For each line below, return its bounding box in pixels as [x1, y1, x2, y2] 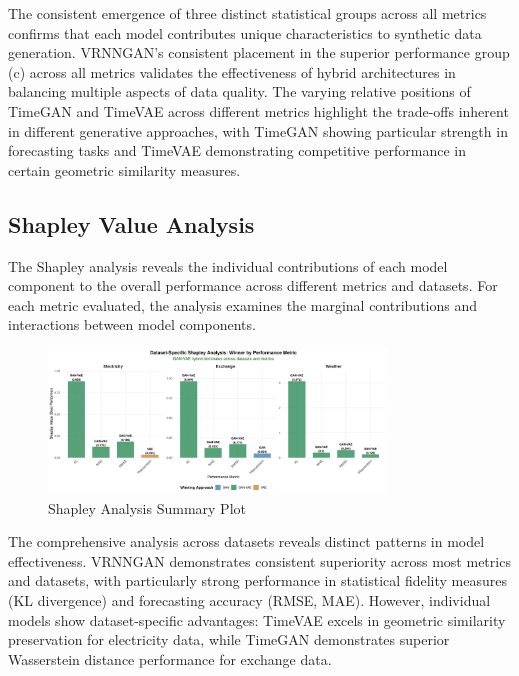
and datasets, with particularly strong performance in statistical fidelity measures [8, 570, 507, 591]
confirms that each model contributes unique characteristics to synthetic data [8, 22, 482, 43]
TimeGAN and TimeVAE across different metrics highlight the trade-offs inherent [8, 100, 509, 121]
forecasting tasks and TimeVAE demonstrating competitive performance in [8, 140, 466, 161]
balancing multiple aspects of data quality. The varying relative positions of [8, 81, 471, 102]
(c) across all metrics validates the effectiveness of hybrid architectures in [8, 61, 456, 82]
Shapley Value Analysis [8, 208, 255, 239]
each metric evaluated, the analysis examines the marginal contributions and [8, 294, 478, 315]
